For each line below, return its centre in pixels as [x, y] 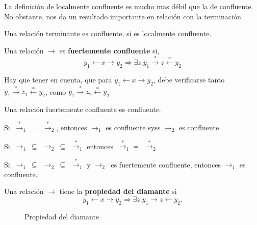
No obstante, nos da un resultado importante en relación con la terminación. [124, 16]
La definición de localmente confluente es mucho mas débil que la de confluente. [129, 6]
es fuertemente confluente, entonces [166, 164]
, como [56, 91]
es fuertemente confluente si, [109, 50]
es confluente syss [133, 127]
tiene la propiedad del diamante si [118, 191]
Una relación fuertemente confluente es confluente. [83, 109]
